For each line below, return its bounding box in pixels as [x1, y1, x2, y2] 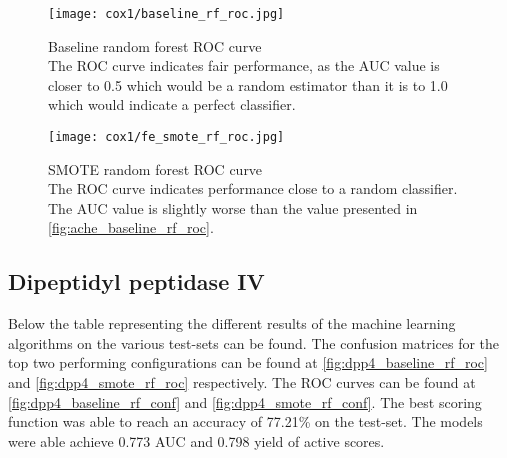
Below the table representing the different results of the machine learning [8, 313, 456, 334]
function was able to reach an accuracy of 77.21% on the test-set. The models [8, 411, 483, 432]
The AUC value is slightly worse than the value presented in [48, 197, 418, 218]
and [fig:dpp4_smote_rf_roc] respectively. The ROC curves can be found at [8, 372, 476, 393]
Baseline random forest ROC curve [48, 35, 262, 56]
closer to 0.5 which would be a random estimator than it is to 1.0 [48, 74, 448, 95]
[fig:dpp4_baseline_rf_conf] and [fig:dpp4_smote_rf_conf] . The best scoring [8, 391, 482, 412]
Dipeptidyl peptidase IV [8, 266, 265, 297]
